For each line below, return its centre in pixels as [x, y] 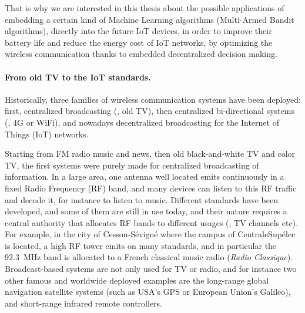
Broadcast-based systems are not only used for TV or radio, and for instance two [151, 269]
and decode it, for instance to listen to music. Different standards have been [142, 199]
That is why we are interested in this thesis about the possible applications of [145, 8]
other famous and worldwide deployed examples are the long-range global [137, 280]
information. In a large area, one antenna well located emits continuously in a [145, 176]
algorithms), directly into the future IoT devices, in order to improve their [138, 31]
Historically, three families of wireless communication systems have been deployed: [153, 99]
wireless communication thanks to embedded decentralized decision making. [141, 54]
